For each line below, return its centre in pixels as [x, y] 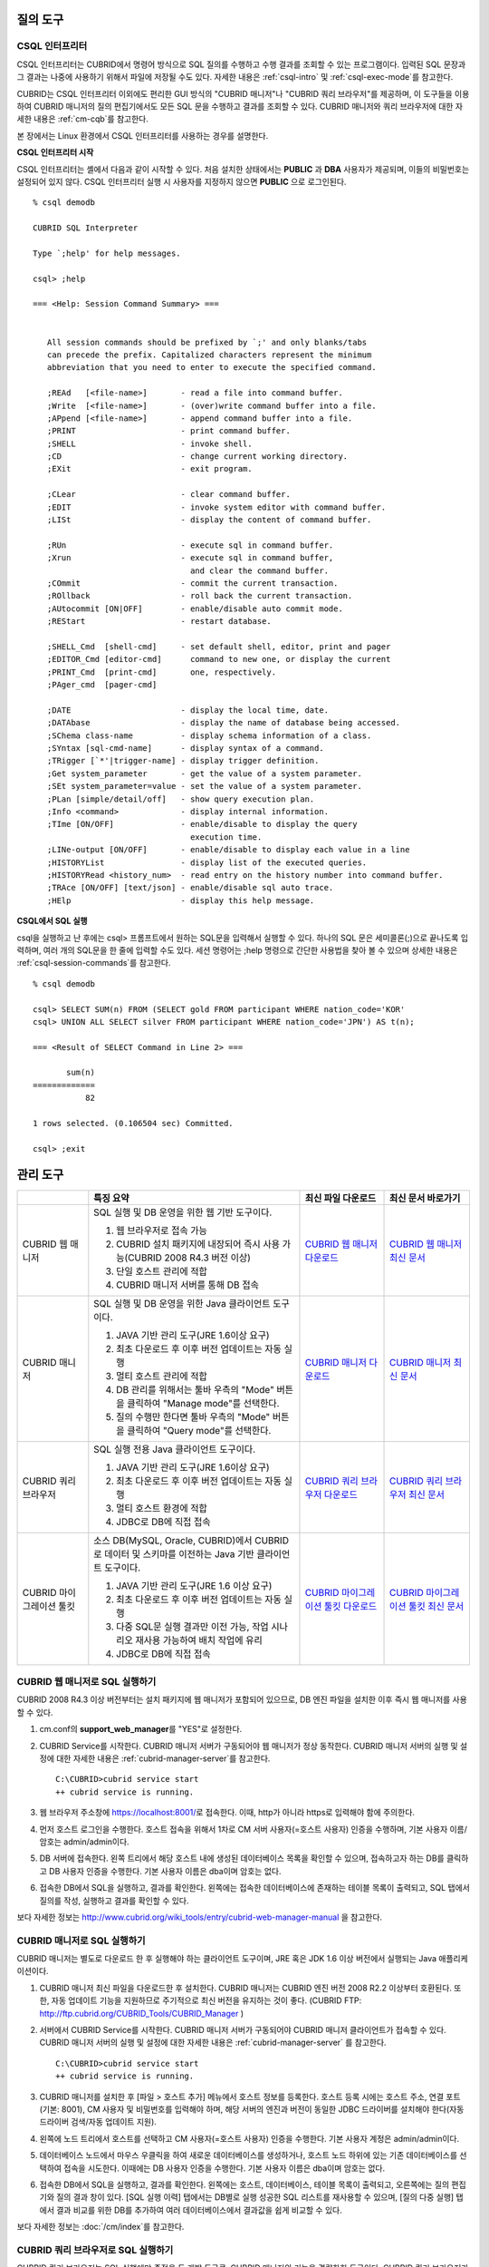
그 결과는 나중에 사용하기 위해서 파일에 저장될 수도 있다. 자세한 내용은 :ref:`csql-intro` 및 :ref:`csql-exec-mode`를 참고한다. [235, 77]
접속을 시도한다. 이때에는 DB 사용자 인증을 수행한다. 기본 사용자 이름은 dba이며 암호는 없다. [225, 2168]
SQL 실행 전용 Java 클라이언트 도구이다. [175, 1449]
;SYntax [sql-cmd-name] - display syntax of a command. [186, 749]
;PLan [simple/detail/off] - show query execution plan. [181, 799]
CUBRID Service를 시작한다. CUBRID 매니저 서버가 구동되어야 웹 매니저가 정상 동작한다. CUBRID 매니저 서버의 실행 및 [249, 1746]
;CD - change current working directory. [197, 457]
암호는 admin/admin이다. [85, 1842]
